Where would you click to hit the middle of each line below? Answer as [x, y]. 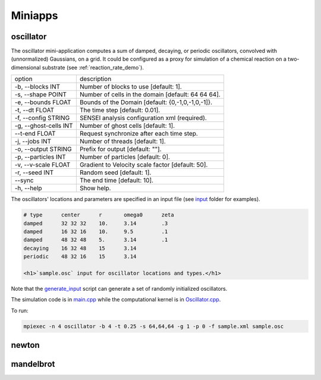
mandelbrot [33, 364]
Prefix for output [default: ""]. [120, 149]
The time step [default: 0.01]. [120, 110]
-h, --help [28, 189]
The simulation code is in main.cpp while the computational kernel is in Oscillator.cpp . [116, 300]
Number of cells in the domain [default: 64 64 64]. [150, 95]
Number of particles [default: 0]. [125, 157]
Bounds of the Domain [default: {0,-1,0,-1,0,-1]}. [146, 102]
